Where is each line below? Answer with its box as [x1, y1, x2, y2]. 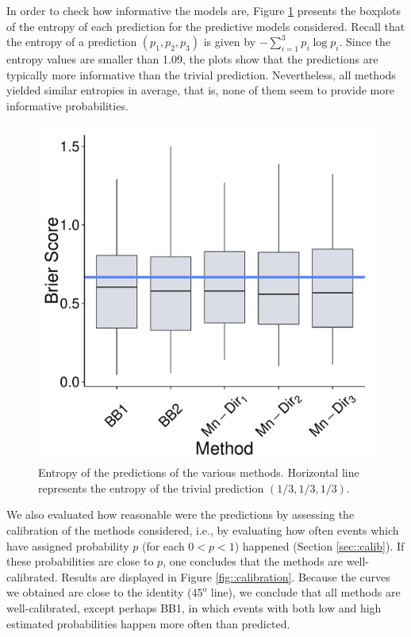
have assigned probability [6, 537, 129, 554]
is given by [203, 33, 256, 50]
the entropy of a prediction [6, 33, 137, 50]
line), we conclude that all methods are [210, 584, 401, 601]
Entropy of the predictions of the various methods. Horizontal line [38, 464, 359, 481]
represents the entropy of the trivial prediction [38, 479, 264, 496]
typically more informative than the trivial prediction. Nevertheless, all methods [6, 66, 396, 83]
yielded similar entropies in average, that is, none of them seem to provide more [6, 82, 394, 98]
